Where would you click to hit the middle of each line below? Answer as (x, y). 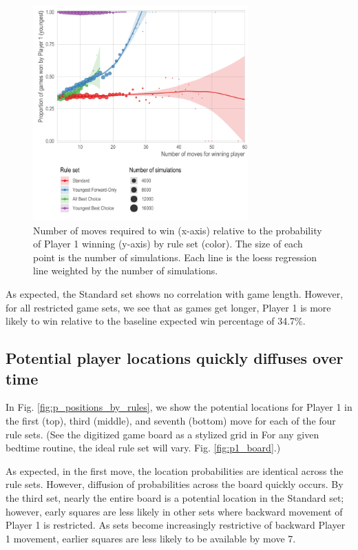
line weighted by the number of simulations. (126, 271)
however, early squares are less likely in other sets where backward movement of (174, 511)
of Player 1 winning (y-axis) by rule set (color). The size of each (168, 244)
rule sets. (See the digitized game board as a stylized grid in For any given (162, 434)
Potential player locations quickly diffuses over (175, 358)
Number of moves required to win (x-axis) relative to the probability (178, 230)
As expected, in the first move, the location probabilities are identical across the (175, 470)
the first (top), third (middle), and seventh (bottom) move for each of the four (171, 420)
